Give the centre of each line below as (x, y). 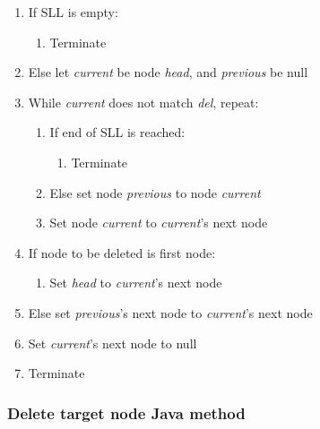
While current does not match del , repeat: (143, 102)
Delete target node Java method (126, 412)
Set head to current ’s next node (136, 283)
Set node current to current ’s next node (159, 223)
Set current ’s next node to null (112, 343)
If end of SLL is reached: (117, 132)
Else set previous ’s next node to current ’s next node (170, 312)
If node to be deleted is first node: (122, 252)
